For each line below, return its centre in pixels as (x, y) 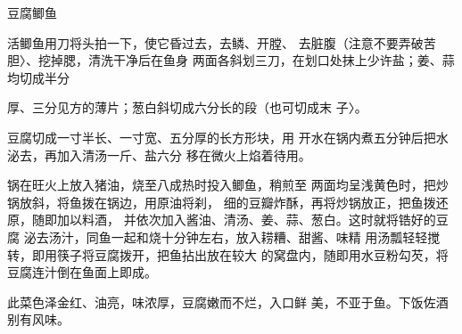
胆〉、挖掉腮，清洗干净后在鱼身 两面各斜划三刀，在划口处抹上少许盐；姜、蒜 (231, 60)
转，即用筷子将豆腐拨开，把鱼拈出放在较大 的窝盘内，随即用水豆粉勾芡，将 (228, 254)
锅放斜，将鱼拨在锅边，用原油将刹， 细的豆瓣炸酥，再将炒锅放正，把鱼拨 (222, 202)
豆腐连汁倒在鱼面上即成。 (82, 272)
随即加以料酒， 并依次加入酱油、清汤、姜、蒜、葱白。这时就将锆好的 (234, 220)
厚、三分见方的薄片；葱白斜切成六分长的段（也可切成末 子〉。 (187, 107)
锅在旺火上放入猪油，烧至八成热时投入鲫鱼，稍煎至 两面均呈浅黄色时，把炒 (228, 185)
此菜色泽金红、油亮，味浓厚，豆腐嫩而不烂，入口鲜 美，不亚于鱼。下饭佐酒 (228, 301)
